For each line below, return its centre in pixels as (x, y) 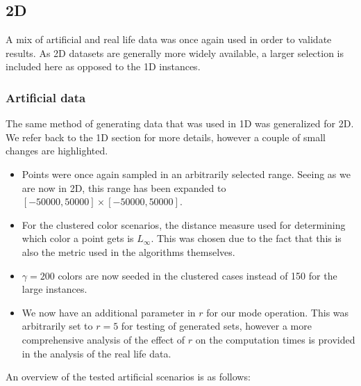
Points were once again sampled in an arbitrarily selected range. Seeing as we (186, 174)
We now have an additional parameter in (109, 312)
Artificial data (46, 97)
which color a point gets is (78, 238)
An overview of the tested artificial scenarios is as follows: (128, 377)
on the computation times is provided (275, 339)
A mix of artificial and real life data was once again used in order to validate (169, 39)
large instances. (54, 289)
